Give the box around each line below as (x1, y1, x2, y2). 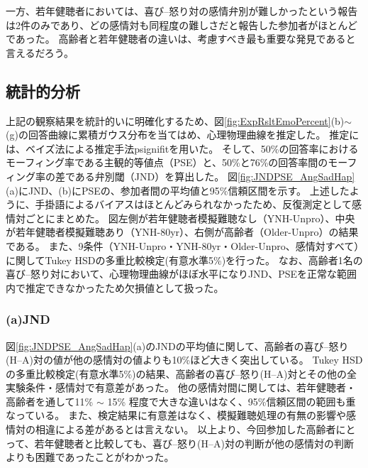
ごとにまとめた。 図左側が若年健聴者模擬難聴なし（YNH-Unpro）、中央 (25, 210, 355, 225)
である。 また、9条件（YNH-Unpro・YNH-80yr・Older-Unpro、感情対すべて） (6, 238, 359, 253)
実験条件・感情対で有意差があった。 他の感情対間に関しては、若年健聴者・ (6, 380, 356, 395)
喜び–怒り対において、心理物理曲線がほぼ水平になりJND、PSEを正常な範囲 (6, 266, 357, 281)
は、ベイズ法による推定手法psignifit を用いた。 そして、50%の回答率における (6, 141, 359, 156)
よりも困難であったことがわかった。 (6, 450, 174, 464)
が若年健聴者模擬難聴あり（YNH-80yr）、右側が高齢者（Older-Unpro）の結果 (6, 224, 359, 239)
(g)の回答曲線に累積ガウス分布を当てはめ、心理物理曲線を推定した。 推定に (6, 127, 359, 142)
